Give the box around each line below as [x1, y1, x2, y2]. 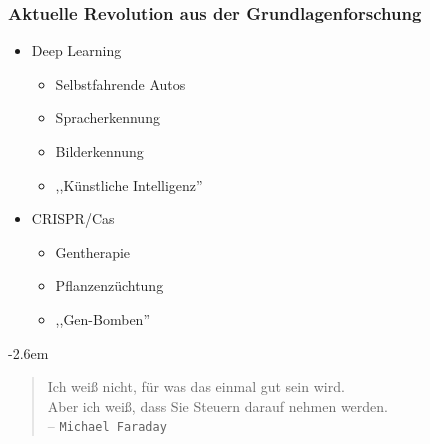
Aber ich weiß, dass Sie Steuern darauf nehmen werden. [47, 395, 388, 416]
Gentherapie [55, 241, 131, 262]
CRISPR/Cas [31, 208, 115, 229]
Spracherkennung [55, 107, 160, 128]
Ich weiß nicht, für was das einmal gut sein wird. [47, 376, 345, 397]
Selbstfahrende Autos [55, 73, 186, 94]
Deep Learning [31, 40, 122, 61]
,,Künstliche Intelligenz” [55, 174, 203, 195]
